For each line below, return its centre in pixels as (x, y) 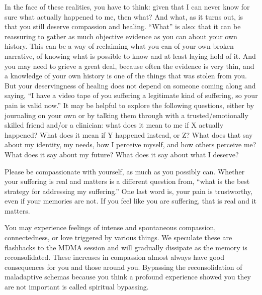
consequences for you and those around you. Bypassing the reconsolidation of (123, 267)
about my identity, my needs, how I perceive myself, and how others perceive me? (130, 144)
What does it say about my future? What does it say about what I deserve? (122, 154)
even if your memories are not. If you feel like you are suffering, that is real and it (130, 201)
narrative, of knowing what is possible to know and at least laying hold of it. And (130, 56)
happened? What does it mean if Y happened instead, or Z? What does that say (129, 134)
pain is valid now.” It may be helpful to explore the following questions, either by (129, 105)
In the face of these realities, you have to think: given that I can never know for (127, 7)
